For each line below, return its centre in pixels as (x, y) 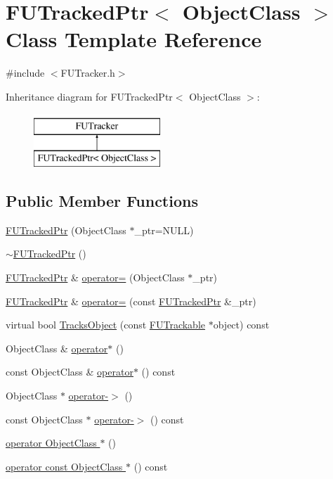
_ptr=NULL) (164, 230)
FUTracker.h (88, 73)
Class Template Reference (134, 39)
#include (25, 73)
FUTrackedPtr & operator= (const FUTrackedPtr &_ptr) (131, 301)
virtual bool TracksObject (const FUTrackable (106, 325)
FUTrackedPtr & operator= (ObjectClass (95, 277)
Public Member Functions (102, 201)
